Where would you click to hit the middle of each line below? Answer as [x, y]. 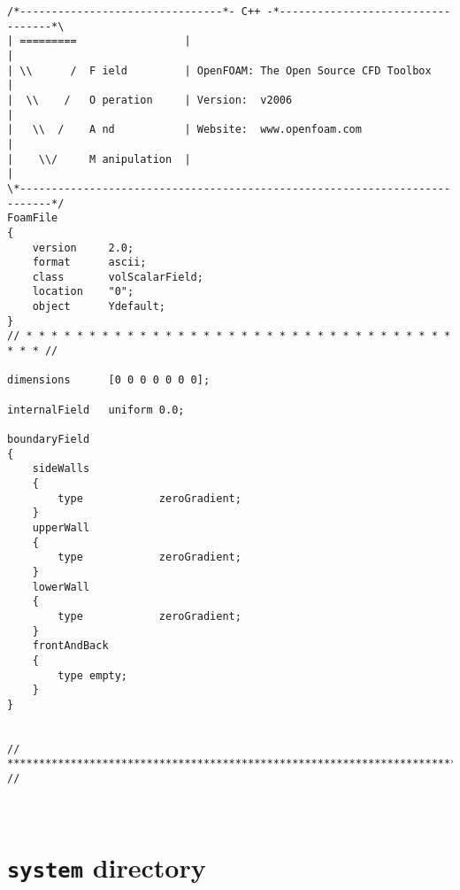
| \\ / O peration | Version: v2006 [150, 100]
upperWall [61, 527]
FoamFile [33, 218]
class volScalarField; [118, 277]
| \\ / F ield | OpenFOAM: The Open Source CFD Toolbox [219, 70]
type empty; [93, 675]
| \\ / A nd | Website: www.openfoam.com [184, 130]
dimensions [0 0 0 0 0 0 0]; [109, 380]
